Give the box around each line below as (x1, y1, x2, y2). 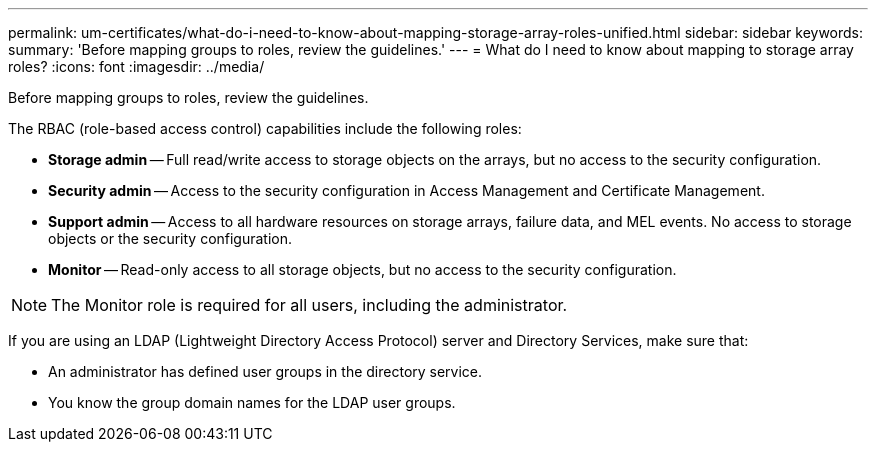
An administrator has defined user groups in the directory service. (48, 363, 483, 380)
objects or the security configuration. (48, 230, 293, 247)
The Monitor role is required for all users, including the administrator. (51, 295, 568, 315)
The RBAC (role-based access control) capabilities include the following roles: (8, 120, 522, 137)
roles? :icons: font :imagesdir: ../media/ (8, 58, 265, 75)
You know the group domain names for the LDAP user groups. (48, 394, 456, 411)
